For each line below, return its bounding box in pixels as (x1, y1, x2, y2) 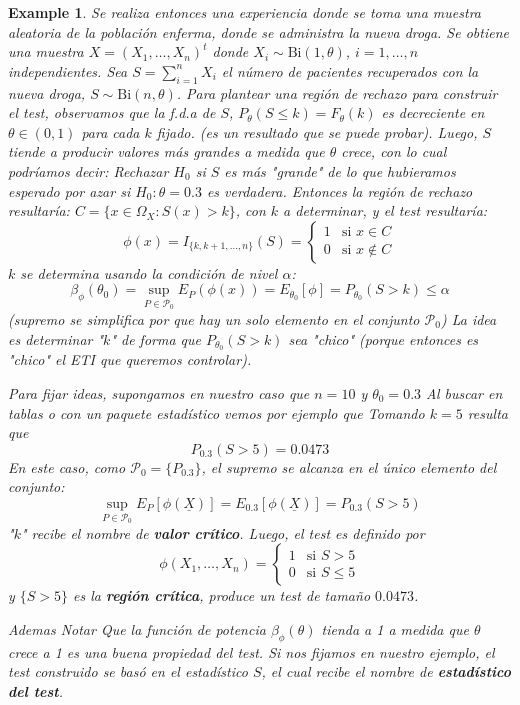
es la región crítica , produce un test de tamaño (73, 585, 371, 606)
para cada (81, 121, 140, 142)
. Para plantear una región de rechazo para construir (176, 82, 498, 103)
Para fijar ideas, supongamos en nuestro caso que (8, 383, 310, 403)
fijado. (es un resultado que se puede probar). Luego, (156, 121, 478, 142)
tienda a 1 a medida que (321, 618, 469, 639)
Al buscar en (426, 383, 503, 403)
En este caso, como (8, 456, 126, 477)
